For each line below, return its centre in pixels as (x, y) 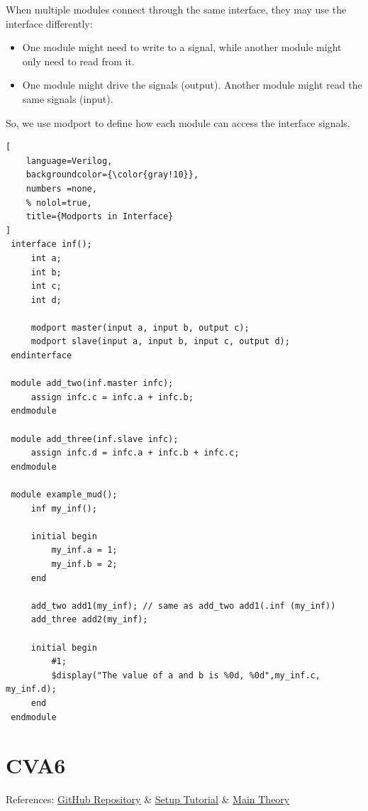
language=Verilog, (69, 161)
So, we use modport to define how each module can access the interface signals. (178, 122)
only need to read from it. (78, 61)
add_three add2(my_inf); (89, 620)
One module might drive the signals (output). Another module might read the (192, 85)
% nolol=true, (59, 203)
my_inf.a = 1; (84, 550)
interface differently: (49, 23)
